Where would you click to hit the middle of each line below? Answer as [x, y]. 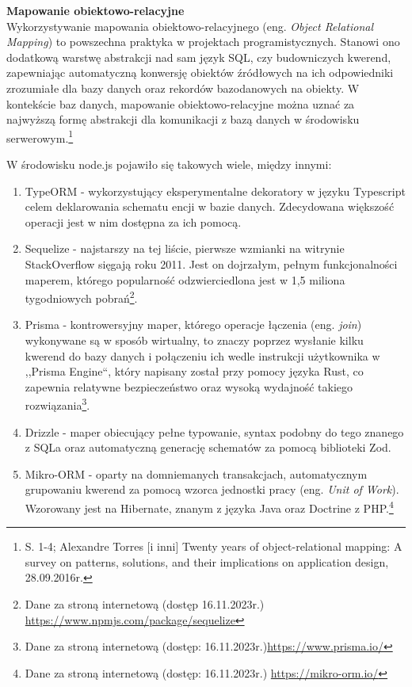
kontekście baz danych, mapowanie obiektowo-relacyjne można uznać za [181, 103]
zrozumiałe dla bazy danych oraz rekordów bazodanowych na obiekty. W [183, 88]
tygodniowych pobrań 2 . [81, 297]
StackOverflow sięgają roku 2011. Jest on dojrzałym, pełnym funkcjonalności [211, 263]
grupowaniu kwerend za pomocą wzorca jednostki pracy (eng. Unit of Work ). [212, 489]
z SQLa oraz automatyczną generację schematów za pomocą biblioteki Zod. [208, 447]
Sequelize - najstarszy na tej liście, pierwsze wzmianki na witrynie [185, 248]
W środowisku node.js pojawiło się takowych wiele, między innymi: [169, 164]
